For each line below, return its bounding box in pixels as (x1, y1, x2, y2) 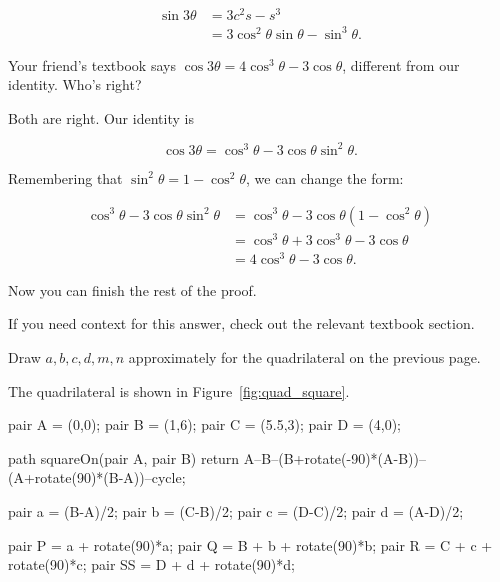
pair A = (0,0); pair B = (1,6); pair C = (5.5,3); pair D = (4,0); (8, 414, 401, 435)
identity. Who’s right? (8, 74, 142, 95)
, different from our (342, 54, 460, 75)
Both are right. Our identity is (8, 107, 194, 128)
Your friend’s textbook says (8, 54, 176, 75)
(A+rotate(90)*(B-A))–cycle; (8, 467, 186, 488)
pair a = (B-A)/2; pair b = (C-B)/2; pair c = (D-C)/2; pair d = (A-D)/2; (8, 500, 464, 521)
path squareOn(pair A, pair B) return (8, 447, 240, 468)
